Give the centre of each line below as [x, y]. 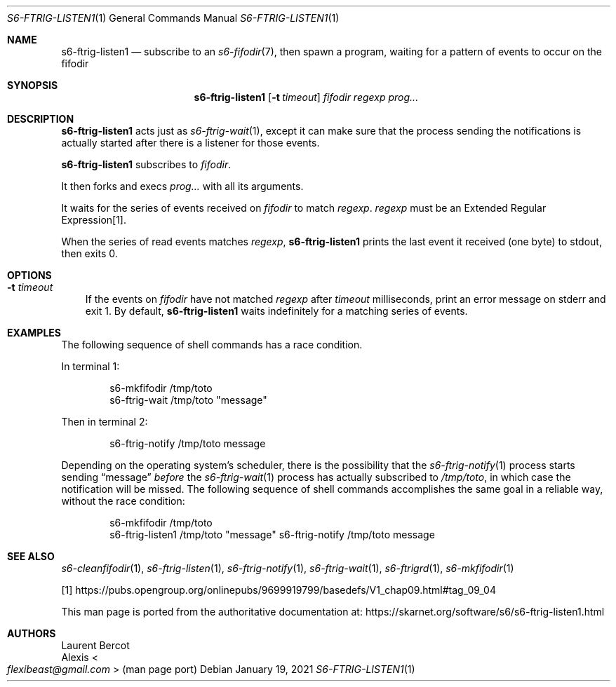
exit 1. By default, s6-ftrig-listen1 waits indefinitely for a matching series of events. [276, 311]
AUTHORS [32, 633]
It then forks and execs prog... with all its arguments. [182, 186]
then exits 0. [89, 253]
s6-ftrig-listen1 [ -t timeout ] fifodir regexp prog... [306, 97]
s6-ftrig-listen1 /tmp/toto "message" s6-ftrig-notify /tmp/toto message [272, 535]
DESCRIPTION [41, 119]
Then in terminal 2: [105, 422]
